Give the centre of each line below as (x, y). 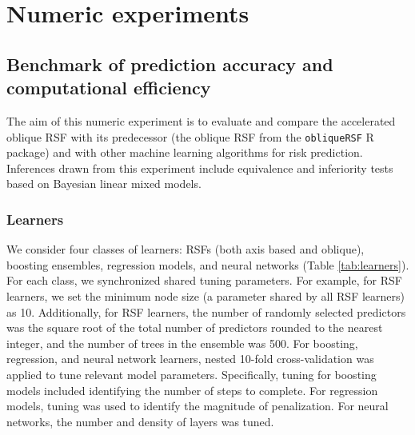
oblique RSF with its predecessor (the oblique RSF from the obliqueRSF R (190, 136)
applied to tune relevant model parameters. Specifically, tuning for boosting (192, 374)
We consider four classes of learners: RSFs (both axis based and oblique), (186, 249)
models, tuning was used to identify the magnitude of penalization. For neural (198, 406)
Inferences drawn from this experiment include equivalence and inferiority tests (200, 168)
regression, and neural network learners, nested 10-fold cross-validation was (190, 359)
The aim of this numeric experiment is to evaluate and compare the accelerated (201, 120)
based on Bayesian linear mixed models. (104, 184)
